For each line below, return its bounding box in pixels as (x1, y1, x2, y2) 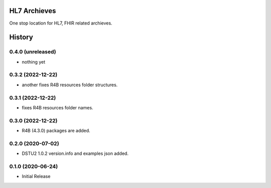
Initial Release (22, 173, 51, 179)
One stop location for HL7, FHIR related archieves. (9, 20, 112, 26)
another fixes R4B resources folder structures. (22, 82, 118, 88)
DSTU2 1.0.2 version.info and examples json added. (22, 150, 129, 156)
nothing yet (22, 59, 46, 65)
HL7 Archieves (9, 7, 56, 15)
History (9, 33, 34, 42)
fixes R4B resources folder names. (22, 104, 93, 110)
